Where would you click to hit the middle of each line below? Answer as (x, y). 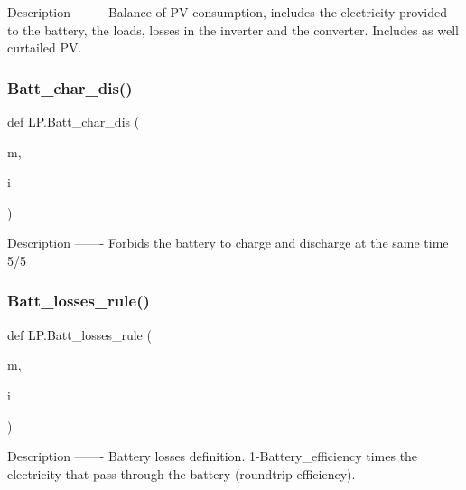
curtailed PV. (45, 47)
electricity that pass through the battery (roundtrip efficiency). (182, 473)
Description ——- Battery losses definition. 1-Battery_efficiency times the (213, 456)
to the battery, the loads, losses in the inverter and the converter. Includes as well (233, 29)
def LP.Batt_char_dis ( (74, 121)
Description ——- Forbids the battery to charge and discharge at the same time (228, 243)
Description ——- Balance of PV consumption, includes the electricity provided (228, 12)
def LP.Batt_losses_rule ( (79, 334)
